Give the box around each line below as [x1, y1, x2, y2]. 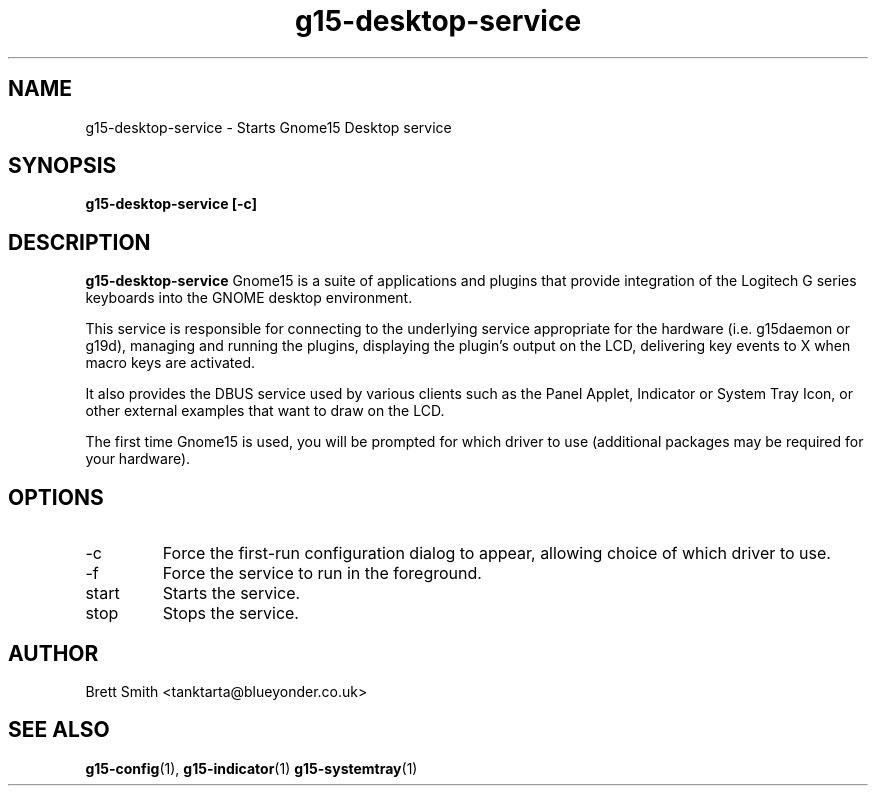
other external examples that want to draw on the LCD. [85, 402, 445, 420]
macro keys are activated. [85, 354, 256, 372]
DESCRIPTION [8, 229, 151, 255]
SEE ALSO [8, 717, 110, 743]
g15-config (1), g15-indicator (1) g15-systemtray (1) [85, 759, 418, 777]
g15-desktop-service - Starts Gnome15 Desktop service [85, 118, 452, 136]
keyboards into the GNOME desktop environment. [85, 289, 413, 307]
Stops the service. [162, 603, 299, 624]
